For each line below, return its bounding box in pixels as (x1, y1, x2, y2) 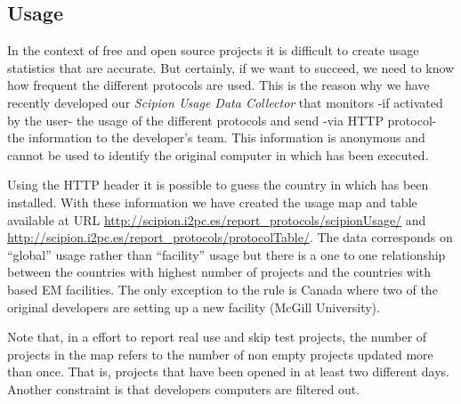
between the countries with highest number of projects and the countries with (7, 263, 432, 281)
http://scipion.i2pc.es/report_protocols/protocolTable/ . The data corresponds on (7, 228, 453, 246)
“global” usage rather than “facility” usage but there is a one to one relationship (7, 245, 446, 263)
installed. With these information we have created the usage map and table (7, 192, 417, 211)
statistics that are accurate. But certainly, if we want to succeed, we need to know (7, 58, 455, 77)
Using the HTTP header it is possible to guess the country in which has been (7, 175, 429, 194)
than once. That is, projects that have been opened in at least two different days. (7, 362, 449, 381)
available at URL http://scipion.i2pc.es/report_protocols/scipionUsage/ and (7, 210, 426, 229)
